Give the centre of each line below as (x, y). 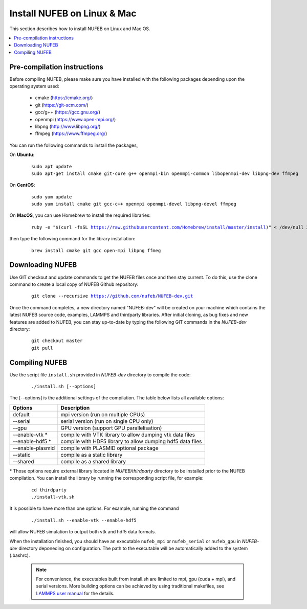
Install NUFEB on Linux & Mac (73, 13)
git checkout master (57, 341)
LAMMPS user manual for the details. (75, 593)
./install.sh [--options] (64, 386)
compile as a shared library (93, 461)
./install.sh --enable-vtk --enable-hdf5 (84, 520)
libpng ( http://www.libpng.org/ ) (68, 126)
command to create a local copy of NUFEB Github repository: (74, 284)
